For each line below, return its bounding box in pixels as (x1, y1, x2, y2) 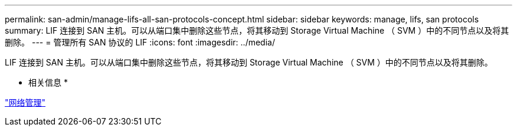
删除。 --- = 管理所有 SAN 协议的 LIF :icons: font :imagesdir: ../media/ (5, 37, 275, 47)
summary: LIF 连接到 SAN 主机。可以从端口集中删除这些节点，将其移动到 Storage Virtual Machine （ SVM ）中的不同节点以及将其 (5, 25, 509, 35)
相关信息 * (28, 77, 68, 87)
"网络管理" (5, 97, 46, 107)
